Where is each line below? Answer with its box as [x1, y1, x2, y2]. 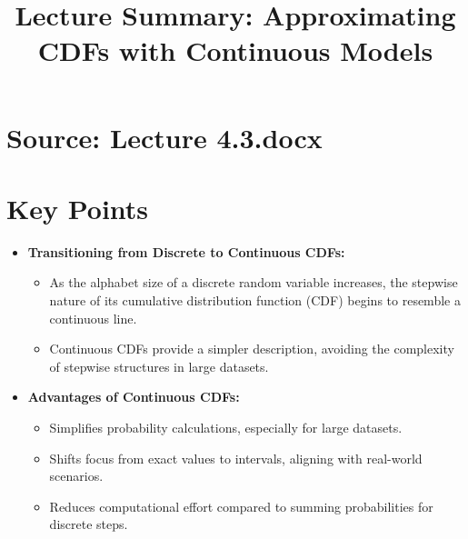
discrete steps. [49, 514, 128, 534]
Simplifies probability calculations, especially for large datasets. [49, 418, 403, 437]
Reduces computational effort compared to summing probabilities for [49, 496, 433, 515]
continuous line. [49, 308, 137, 327]
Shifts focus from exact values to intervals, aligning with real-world [49, 448, 423, 467]
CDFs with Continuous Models [37, 32, 433, 69]
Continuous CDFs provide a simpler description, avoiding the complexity [49, 339, 454, 358]
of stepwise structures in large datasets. [49, 356, 269, 375]
